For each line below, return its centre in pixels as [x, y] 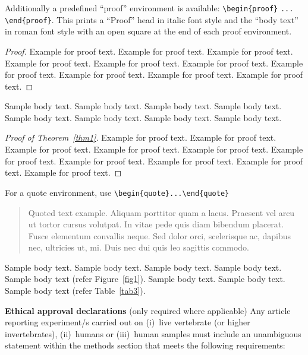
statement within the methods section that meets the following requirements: [145, 345]
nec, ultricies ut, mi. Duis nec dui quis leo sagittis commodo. [139, 247]
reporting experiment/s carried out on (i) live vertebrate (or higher [128, 322]
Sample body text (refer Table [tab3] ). [75, 291]
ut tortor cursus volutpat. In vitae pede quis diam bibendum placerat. [156, 224]
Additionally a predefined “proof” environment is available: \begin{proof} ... [149, 8]
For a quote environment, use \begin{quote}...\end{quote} [117, 192]
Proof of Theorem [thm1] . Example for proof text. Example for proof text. [141, 137]
